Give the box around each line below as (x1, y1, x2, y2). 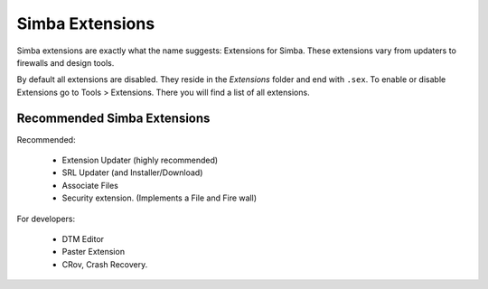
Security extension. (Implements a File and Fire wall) (61, 192, 258, 203)
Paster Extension (61, 247, 126, 257)
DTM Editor (61, 233, 104, 244)
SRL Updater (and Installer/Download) (61, 167, 203, 178)
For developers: (16, 213, 76, 224)
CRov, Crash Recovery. (61, 258, 148, 270)
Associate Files (61, 180, 119, 191)
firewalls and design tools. (16, 57, 115, 68)
